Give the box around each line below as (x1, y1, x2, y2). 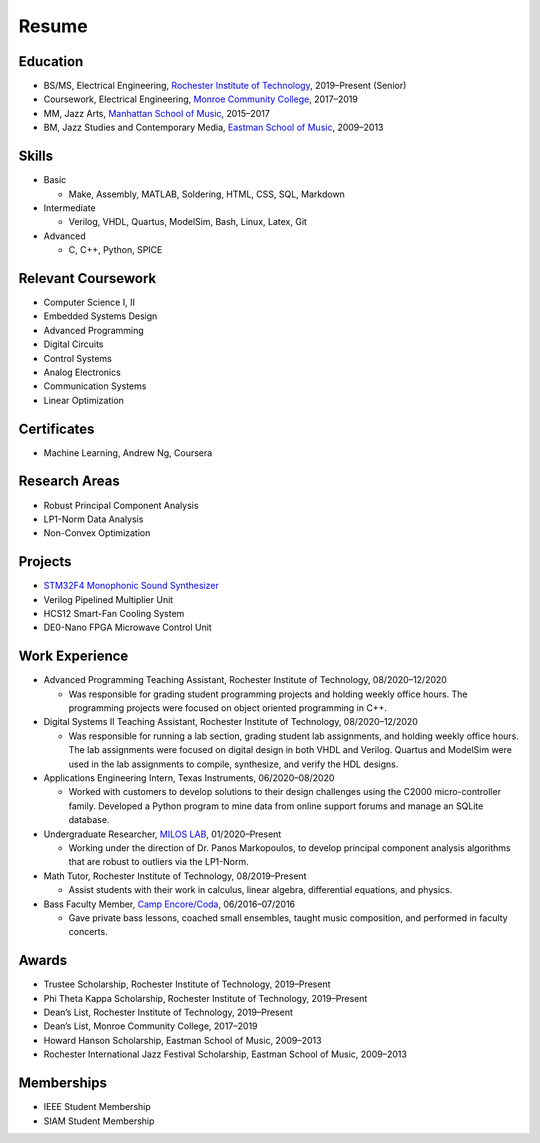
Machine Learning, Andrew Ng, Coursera (43, 446, 213, 459)
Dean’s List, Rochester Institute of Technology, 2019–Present (43, 1006, 294, 1019)
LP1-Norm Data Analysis (43, 513, 144, 525)
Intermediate (43, 201, 96, 214)
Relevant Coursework (18, 270, 157, 287)
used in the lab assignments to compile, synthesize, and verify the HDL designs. (68, 758, 399, 770)
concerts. (68, 926, 109, 938)
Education (18, 53, 84, 70)
